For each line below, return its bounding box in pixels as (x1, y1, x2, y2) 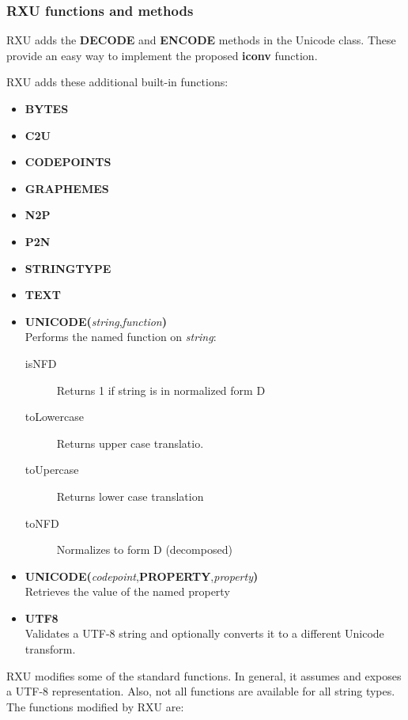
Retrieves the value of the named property (25, 583, 230, 600)
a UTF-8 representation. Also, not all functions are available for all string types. (6, 683, 395, 699)
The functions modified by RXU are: (6, 698, 184, 714)
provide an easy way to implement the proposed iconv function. (6, 47, 318, 63)
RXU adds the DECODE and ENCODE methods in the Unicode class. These (6, 32, 396, 48)
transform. (25, 641, 76, 657)
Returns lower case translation (56, 487, 204, 504)
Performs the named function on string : (25, 328, 217, 345)
